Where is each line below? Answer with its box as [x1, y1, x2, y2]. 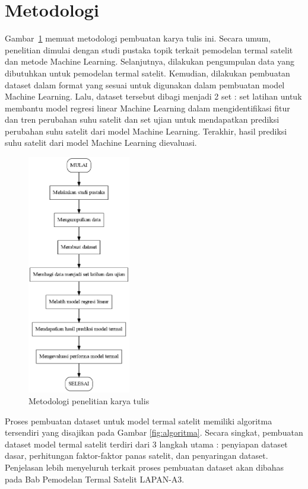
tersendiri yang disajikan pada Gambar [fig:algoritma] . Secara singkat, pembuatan [5, 426, 303, 439]
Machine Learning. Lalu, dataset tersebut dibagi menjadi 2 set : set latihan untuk [5, 90, 302, 103]
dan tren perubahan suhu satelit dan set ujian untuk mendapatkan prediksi [5, 113, 280, 126]
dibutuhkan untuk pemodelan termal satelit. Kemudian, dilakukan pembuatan [5, 66, 290, 79]
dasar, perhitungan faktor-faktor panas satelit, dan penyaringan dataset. [5, 449, 268, 462]
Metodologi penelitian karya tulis [28, 394, 150, 407]
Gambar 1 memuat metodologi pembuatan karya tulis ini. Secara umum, [5, 32, 271, 44]
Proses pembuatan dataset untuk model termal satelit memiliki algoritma [5, 414, 272, 427]
